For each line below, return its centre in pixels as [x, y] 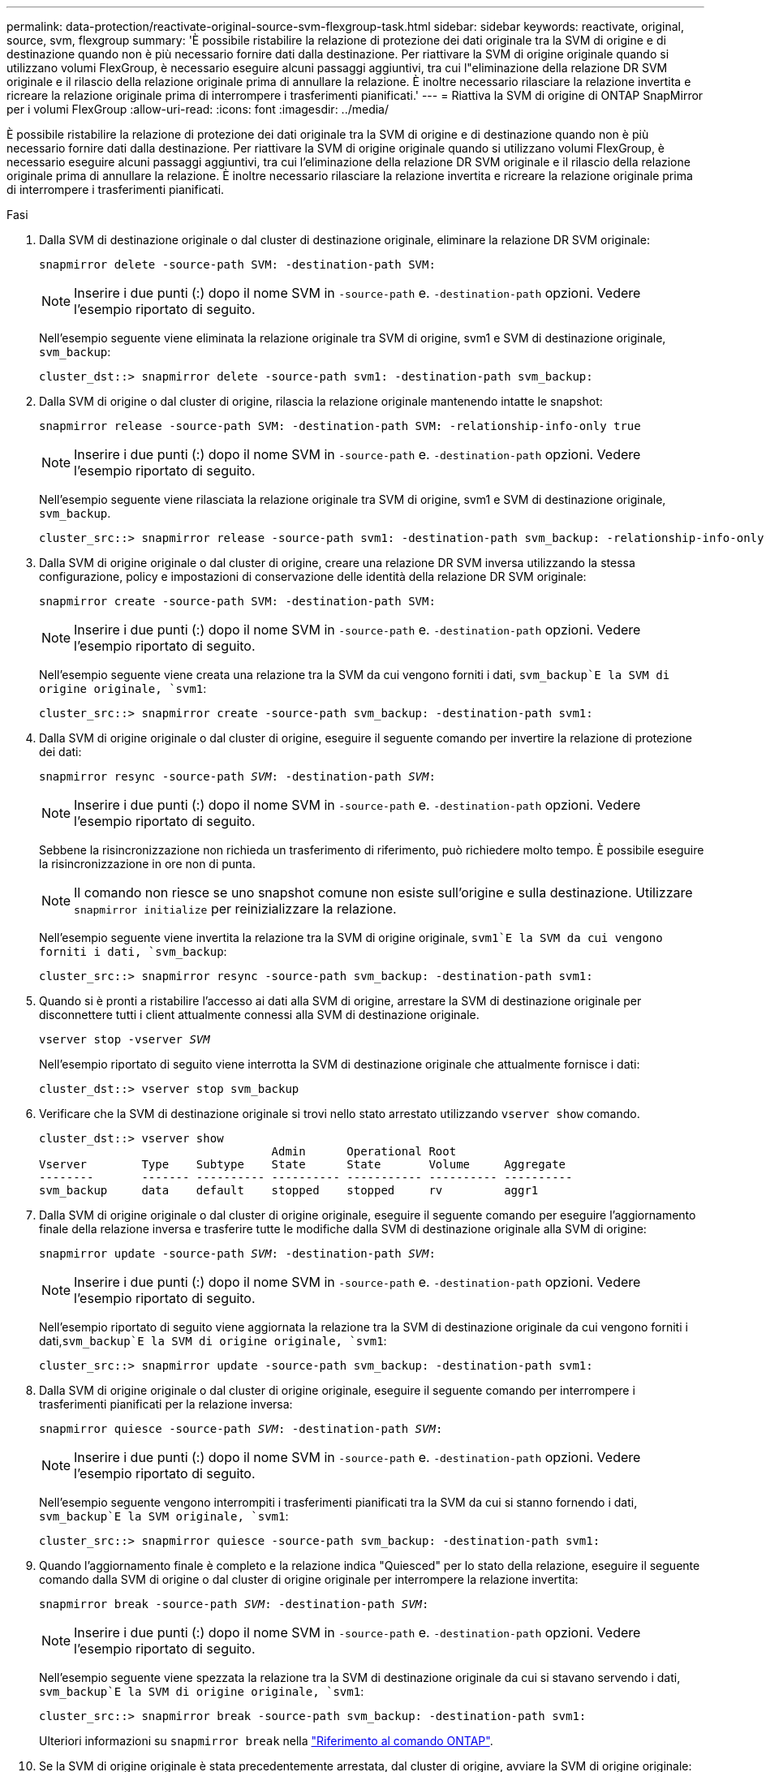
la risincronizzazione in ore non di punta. [147, 864]
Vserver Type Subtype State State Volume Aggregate [303, 1164]
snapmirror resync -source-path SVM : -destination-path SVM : [237, 776]
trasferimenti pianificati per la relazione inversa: [166, 1404]
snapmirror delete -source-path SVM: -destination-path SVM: [237, 265]
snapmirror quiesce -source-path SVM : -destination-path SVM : [241, 1429]
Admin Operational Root [364, 1151]
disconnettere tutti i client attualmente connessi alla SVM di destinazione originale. [259, 1015]
